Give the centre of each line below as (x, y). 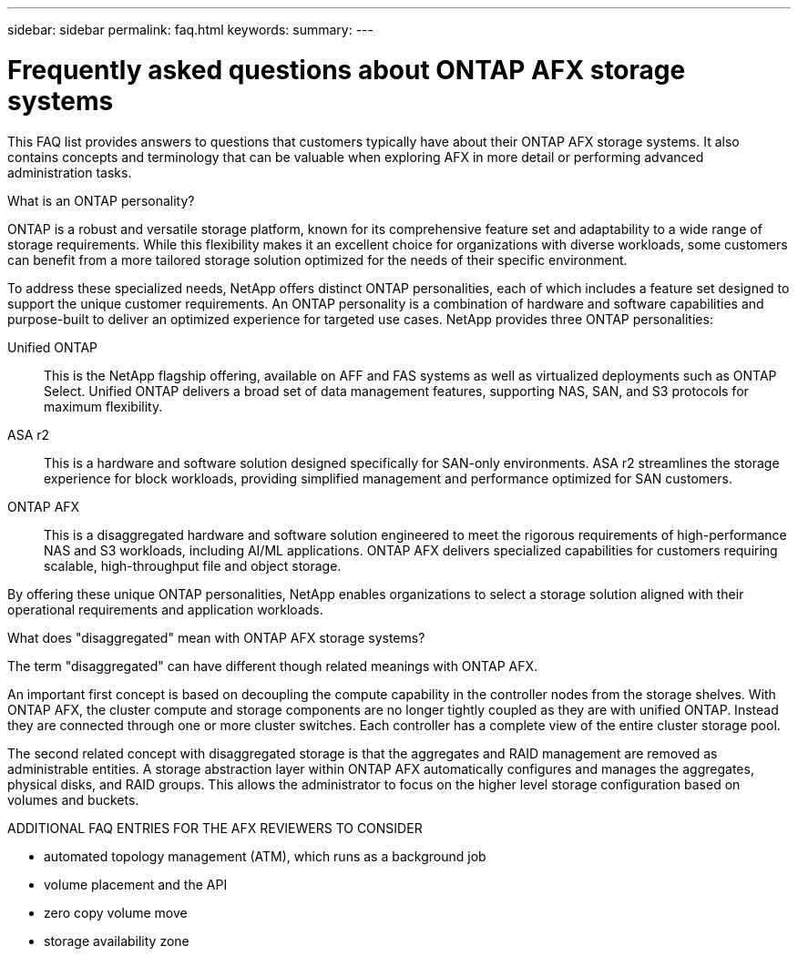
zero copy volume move (116, 912)
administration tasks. (70, 172)
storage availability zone (117, 941)
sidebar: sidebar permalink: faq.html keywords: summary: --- (190, 30)
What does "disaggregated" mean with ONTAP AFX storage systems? (216, 637)
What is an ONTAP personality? (101, 200)
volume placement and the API (136, 884)
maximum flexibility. (103, 406)
